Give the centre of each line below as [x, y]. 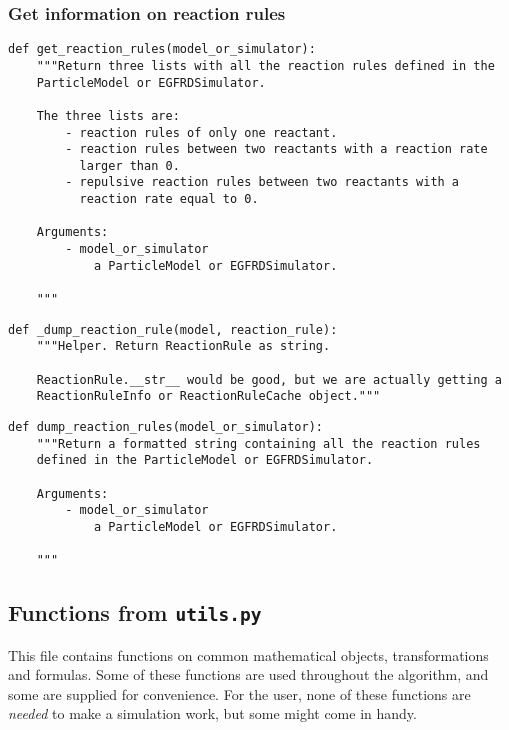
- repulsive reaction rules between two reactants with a [262, 182]
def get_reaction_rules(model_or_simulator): [162, 49]
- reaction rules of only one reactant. [201, 132]
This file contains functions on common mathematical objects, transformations [248, 654]
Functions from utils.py [135, 612]
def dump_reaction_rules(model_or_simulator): [165, 427]
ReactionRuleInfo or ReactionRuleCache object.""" [208, 396]
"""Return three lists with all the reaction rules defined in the [265, 65]
